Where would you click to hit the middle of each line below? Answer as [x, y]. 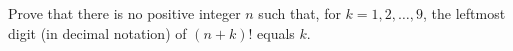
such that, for [299, 13]
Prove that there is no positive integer [124, 13]
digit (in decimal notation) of [97, 32]
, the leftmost [464, 13]
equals [276, 32]
